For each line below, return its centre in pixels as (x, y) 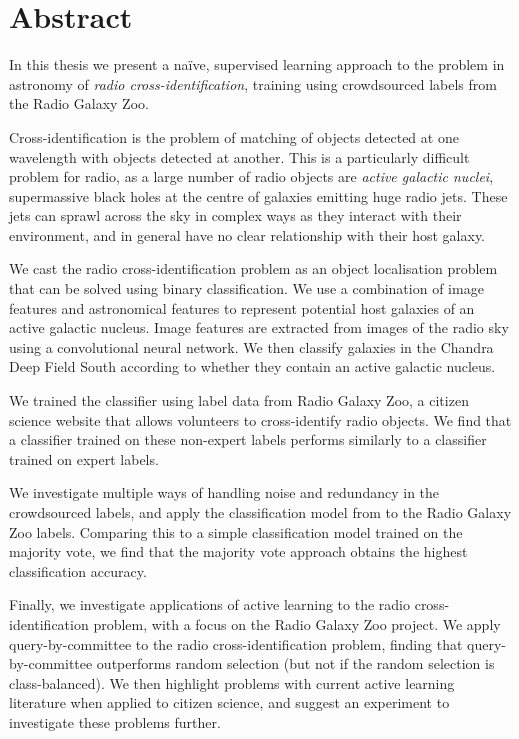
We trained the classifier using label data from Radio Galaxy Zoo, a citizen (239, 400)
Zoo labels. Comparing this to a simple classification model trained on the (236, 531)
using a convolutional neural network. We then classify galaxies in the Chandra (251, 346)
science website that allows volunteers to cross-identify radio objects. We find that (260, 419)
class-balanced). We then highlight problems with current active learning (232, 682)
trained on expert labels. (84, 458)
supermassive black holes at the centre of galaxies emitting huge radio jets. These (258, 195)
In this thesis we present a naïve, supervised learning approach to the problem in (257, 64)
